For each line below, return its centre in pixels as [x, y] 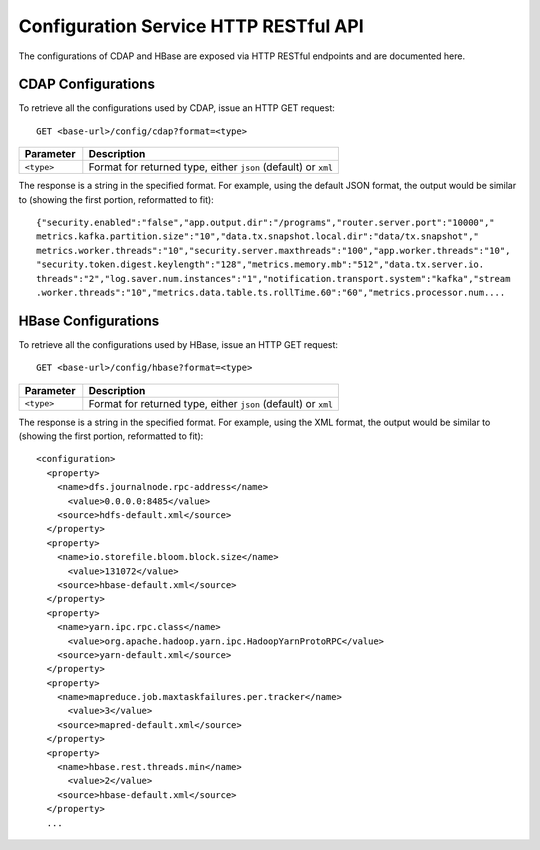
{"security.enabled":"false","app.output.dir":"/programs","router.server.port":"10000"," [265, 223]
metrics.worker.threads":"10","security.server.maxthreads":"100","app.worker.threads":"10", [273, 250]
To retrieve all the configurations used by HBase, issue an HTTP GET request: [178, 344]
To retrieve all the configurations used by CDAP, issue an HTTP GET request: [176, 108]
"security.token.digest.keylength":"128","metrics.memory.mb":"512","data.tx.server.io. [260, 264]
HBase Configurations [89, 320]
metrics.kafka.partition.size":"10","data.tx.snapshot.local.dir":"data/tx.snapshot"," [258, 236]
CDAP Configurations [86, 84]
